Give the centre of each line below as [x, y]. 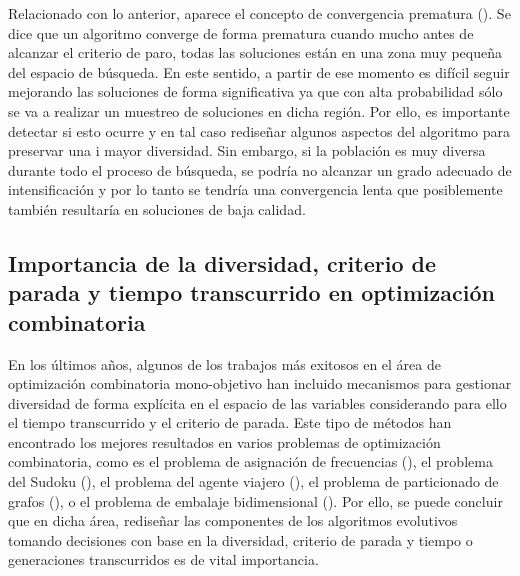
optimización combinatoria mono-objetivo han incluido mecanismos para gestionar [260, 383]
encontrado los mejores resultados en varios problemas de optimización [224, 441]
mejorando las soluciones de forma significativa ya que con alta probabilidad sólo [255, 91]
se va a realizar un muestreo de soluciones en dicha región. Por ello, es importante [259, 110]
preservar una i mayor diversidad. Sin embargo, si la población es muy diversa [247, 150]
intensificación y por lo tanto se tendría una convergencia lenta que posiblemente [255, 189]
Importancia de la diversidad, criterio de [222, 262]
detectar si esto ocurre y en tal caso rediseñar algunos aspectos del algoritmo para [259, 130]
